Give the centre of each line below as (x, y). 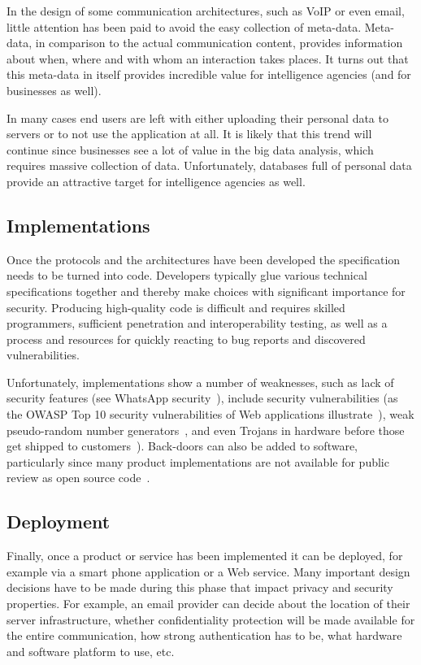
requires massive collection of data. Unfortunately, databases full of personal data (209, 165)
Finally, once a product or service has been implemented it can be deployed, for (205, 556)
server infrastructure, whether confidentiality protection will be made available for (211, 619)
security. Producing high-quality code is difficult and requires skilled (176, 307)
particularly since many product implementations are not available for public (198, 461)
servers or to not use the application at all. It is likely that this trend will (189, 134)
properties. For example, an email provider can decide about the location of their (208, 604)
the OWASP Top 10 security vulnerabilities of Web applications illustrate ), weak (210, 414)
